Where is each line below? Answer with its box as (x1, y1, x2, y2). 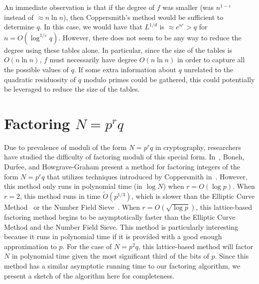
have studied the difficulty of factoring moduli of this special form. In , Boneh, (4, 151, 245, 162)
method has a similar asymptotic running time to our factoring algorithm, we (4, 261, 241, 271)
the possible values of (4, 64, 69, 74)
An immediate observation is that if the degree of (4, 2, 154, 12)
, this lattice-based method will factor (138, 241, 254, 251)
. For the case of (62, 241, 112, 251)
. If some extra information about (74, 64, 176, 74)
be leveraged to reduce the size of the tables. (4, 84, 140, 94)
